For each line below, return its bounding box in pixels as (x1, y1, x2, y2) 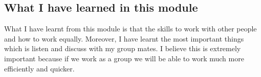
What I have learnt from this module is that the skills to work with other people (4, 23, 257, 34)
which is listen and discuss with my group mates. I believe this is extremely (4, 43, 241, 54)
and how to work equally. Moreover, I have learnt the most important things (4, 33, 244, 44)
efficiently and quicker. (4, 63, 75, 73)
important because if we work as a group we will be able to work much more (4, 53, 244, 63)
